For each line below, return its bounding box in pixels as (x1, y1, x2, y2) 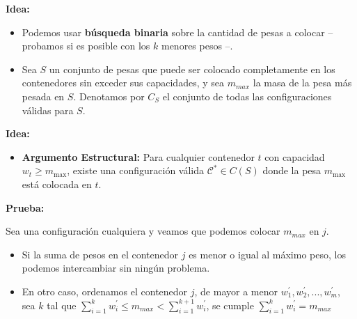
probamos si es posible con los (22, 38, 150, 53)
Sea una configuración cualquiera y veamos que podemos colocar (6, 224, 280, 238)
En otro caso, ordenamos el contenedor (22, 283, 188, 298)
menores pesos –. (161, 38, 233, 53)
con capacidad (264, 149, 325, 164)
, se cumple (206, 297, 254, 312)
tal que (47, 297, 77, 312)
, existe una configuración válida (67, 163, 205, 178)
